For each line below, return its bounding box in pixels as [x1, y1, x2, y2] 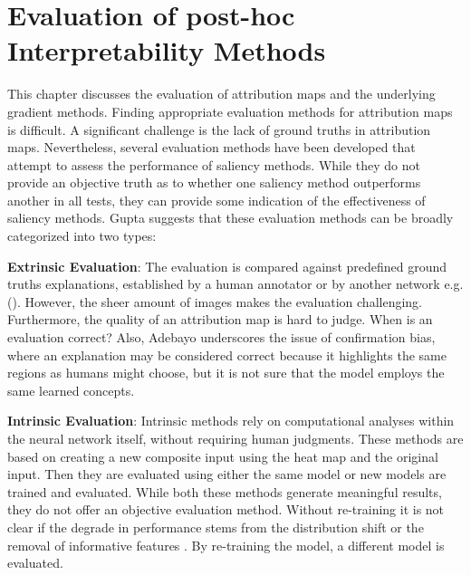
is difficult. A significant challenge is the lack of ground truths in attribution [7, 120, 431, 139]
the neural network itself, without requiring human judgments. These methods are [7, 429, 464, 447]
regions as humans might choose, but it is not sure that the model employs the [7, 363, 445, 382]
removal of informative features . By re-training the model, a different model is [7, 535, 445, 554]
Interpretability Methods [7, 32, 326, 69]
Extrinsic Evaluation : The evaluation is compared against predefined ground [7, 256, 447, 275]
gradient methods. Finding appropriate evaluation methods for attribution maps [7, 101, 453, 120]
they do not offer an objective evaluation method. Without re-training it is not [7, 500, 445, 519]
